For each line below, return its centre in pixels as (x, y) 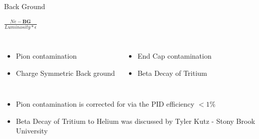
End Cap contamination (174, 55)
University (32, 131)
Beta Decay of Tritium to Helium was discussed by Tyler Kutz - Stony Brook (136, 121)
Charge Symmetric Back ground (66, 73)
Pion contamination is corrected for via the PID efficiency (105, 104)
